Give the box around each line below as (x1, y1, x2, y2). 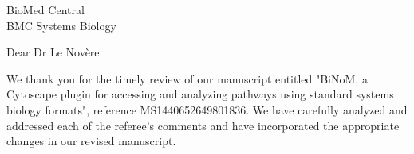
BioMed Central (6, 2, 85, 17)
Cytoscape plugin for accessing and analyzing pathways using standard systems (6, 86, 394, 102)
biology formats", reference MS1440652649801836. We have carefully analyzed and (6, 101, 408, 117)
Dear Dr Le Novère (6, 44, 100, 60)
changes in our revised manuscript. (6, 133, 176, 149)
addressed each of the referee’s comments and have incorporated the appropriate (6, 117, 400, 133)
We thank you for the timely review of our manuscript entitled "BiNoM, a (6, 70, 368, 87)
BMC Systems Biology (6, 17, 116, 33)
